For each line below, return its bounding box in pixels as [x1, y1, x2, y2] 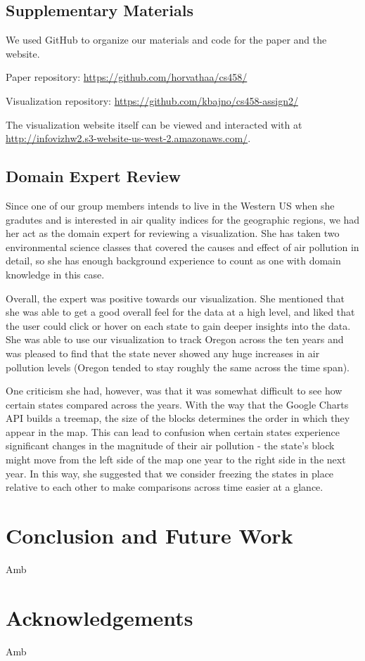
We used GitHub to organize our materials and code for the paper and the [6, 32, 327, 47]
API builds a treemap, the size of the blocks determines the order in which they [6, 411, 350, 425]
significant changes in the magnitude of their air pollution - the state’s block [6, 438, 335, 453]
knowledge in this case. [6, 267, 105, 281]
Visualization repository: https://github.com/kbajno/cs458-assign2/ [6, 93, 298, 108]
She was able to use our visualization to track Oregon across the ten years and [6, 332, 344, 347]
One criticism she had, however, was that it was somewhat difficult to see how [6, 383, 342, 398]
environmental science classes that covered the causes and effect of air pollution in [6, 239, 359, 254]
